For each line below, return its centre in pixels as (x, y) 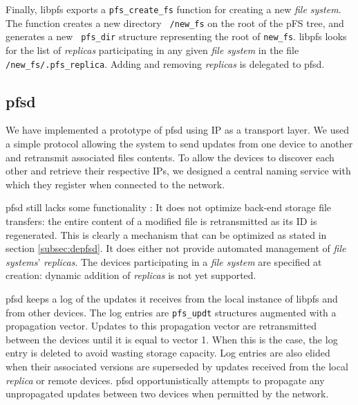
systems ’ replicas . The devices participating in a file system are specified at (164, 261)
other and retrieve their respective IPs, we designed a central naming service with (178, 171)
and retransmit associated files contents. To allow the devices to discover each (170, 157)
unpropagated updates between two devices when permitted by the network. (167, 394)
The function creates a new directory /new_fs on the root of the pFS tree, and (175, 22)
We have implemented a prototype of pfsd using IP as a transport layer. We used (177, 130)
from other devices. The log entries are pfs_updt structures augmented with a (171, 312)
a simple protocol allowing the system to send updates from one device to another (179, 144)
